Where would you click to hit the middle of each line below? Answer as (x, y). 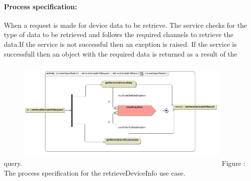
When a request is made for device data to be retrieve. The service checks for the (125, 25)
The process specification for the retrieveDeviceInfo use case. (95, 172)
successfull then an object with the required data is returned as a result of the (121, 53)
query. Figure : (125, 163)
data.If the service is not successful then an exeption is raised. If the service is (120, 44)
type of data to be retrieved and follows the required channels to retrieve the (119, 34)
